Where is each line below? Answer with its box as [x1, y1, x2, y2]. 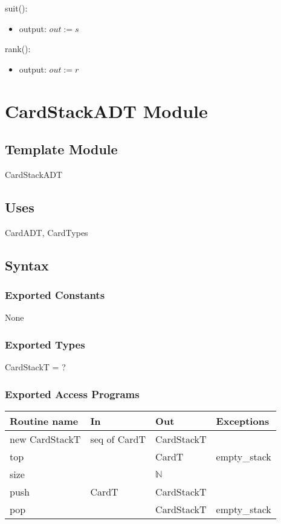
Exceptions [216, 413, 270, 428]
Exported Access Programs [5, 386, 140, 401]
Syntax [5, 255, 49, 274]
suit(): [5, 2, 28, 14]
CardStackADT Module [5, 98, 208, 123]
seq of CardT [90, 431, 146, 446]
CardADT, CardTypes [5, 226, 88, 238]
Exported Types [5, 336, 85, 352]
